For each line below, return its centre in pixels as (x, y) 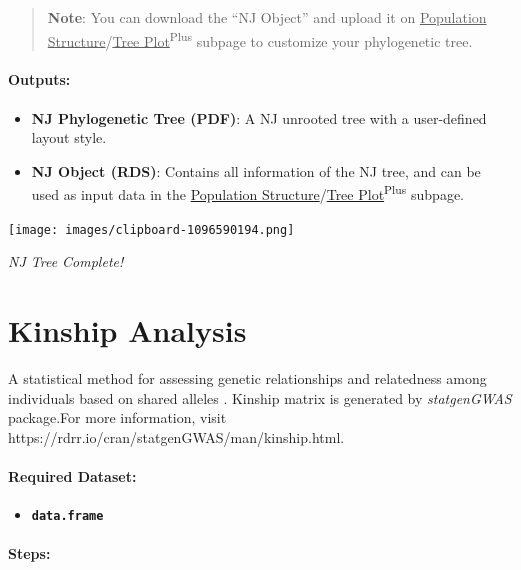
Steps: (29, 553)
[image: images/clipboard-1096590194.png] (151, 229)
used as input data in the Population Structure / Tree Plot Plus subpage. (247, 193)
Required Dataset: (72, 476)
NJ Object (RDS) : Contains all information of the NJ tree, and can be (256, 170)
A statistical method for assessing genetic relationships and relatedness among (247, 378)
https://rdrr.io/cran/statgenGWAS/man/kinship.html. (176, 436)
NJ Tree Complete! (66, 261)
